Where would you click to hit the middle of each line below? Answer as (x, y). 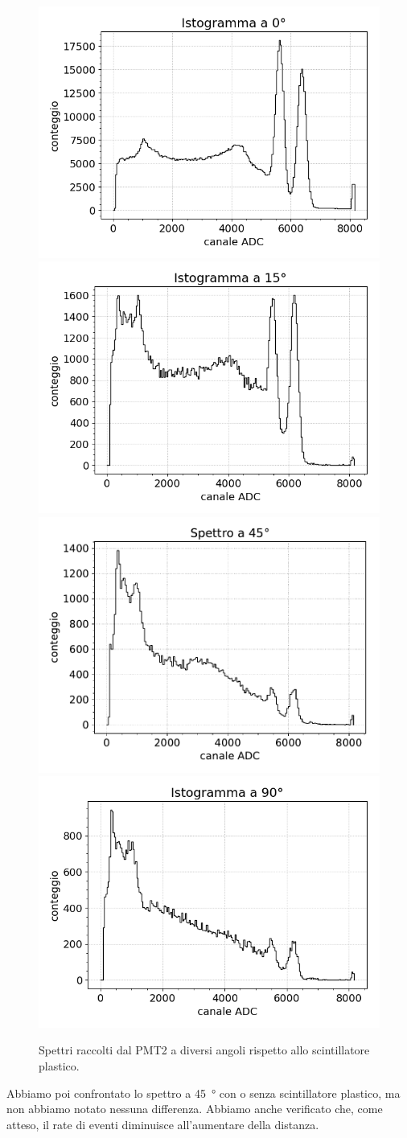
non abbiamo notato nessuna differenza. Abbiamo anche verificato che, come (195, 1109)
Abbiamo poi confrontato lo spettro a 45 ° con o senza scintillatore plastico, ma (203, 1093)
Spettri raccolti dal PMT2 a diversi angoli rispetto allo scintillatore (204, 1050)
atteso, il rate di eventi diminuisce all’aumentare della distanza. (163, 1124)
